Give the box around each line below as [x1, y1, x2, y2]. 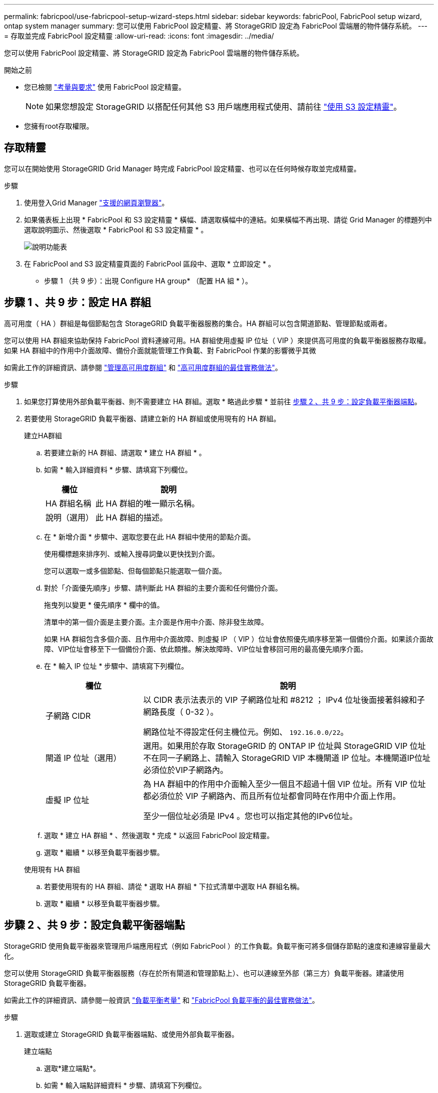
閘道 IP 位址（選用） [45, 752, 121, 763]
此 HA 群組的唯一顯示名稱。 [95, 498, 199, 508]
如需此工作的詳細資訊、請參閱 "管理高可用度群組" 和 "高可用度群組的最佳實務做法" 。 [4, 363, 282, 372]
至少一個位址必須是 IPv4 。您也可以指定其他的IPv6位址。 [143, 810, 357, 821]
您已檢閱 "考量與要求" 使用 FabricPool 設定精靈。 [24, 83, 185, 91]
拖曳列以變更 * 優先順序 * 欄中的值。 [44, 600, 164, 609]
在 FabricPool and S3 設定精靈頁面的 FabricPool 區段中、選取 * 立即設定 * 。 [24, 259, 275, 268]
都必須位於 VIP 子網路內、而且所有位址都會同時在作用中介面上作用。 [143, 790, 401, 801]
